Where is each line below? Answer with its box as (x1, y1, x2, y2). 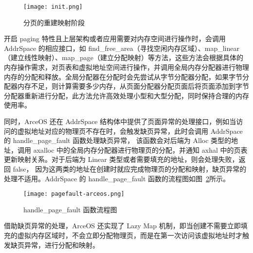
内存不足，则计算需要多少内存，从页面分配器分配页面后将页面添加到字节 (17, 81, 249, 91)
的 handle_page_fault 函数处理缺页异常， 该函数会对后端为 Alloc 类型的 (4, 135, 232, 145)
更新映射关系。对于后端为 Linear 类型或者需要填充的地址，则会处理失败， (4, 154, 239, 164)
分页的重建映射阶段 (23, 17, 85, 27)
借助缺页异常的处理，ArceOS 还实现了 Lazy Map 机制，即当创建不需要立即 (4, 221, 241, 231)
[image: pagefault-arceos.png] (23, 190, 125, 198)
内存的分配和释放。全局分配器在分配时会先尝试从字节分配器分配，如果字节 (4, 71, 242, 81)
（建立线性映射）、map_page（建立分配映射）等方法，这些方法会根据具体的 (4, 52, 243, 63)
